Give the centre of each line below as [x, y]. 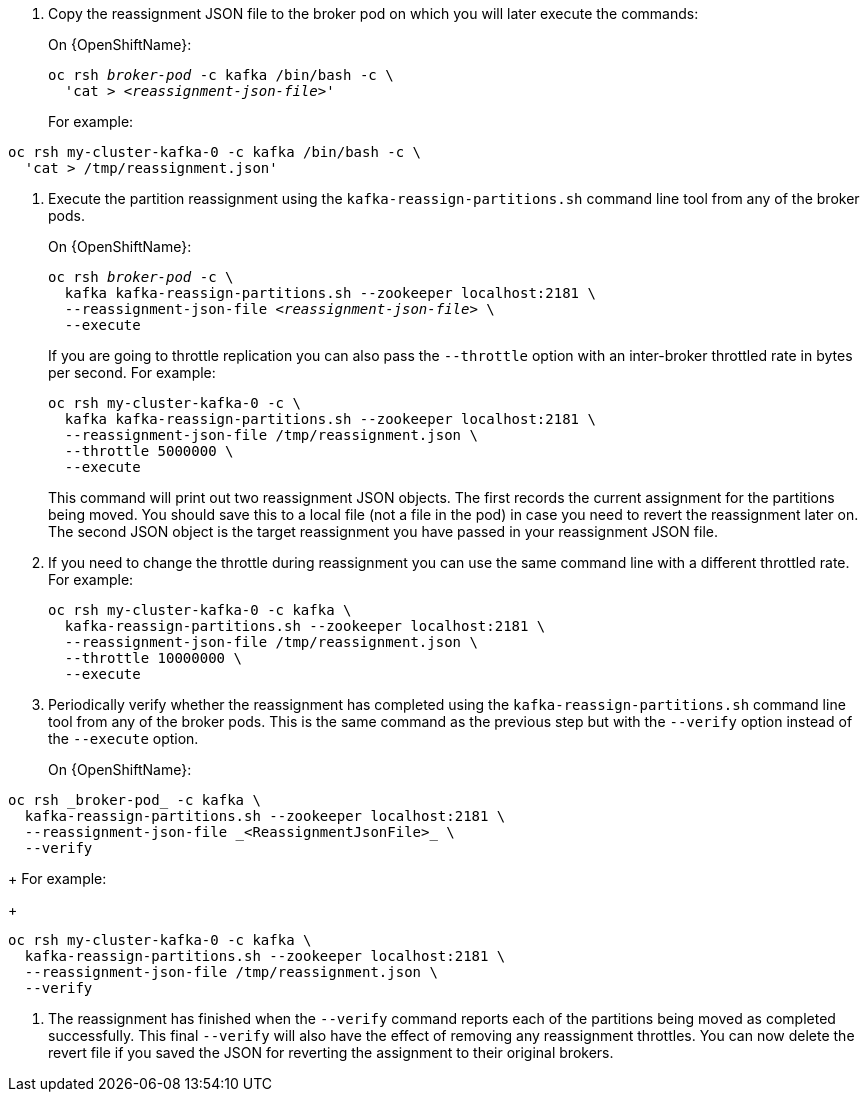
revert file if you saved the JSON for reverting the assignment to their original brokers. [331, 1052]
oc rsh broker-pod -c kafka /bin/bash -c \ [221, 75]
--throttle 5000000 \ [149, 451]
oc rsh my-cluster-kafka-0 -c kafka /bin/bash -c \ [215, 152]
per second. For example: [132, 372]
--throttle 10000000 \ [153, 658]
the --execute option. [123, 738]
